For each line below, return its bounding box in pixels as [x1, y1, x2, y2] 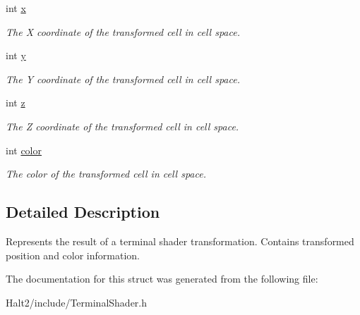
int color [6, 142, 42, 157]
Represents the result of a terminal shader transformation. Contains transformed [6, 233, 354, 248]
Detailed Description [6, 201, 160, 223]
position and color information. [6, 247, 140, 262]
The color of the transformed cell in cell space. [6, 166, 206, 181]
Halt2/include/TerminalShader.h [6, 295, 148, 309]
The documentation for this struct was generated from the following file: [6, 271, 318, 286]
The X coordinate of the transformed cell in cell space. [6, 24, 240, 39]
